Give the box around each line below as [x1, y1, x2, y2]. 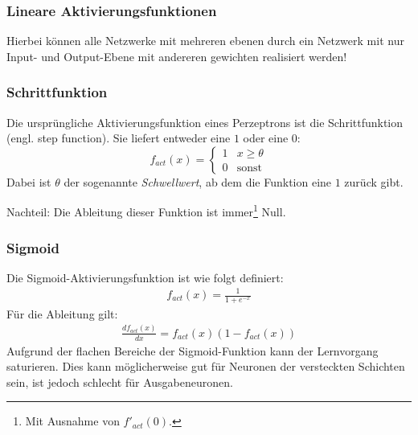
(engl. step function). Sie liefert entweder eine [6, 129, 231, 146]
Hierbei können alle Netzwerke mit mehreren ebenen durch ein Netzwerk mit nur [6, 32, 404, 49]
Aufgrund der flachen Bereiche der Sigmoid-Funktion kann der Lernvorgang [6, 342, 379, 359]
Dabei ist [6, 173, 51, 190]
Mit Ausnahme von [25, 412, 120, 429]
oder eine [243, 129, 289, 146]
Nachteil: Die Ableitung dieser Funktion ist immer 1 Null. [6, 201, 286, 220]
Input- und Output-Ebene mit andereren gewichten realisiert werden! [6, 47, 347, 64]
